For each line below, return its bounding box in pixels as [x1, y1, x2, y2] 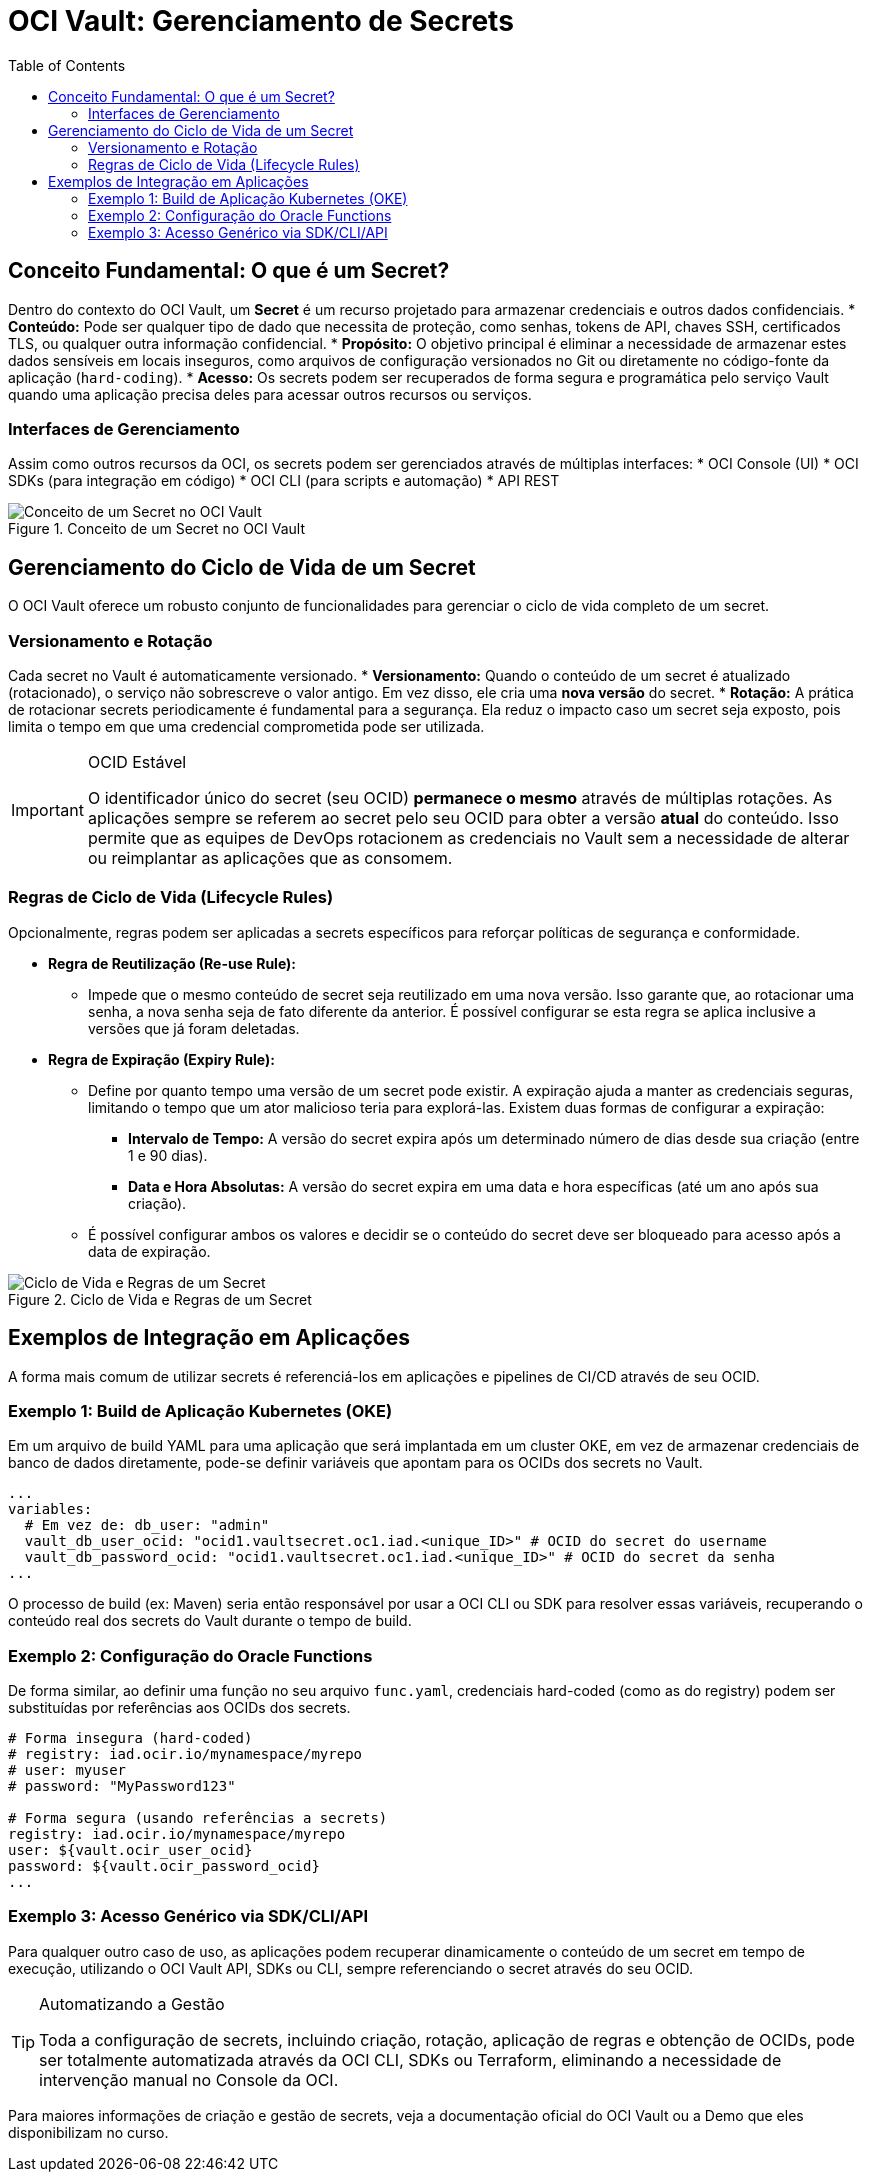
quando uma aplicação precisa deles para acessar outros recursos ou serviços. [8, 385, 532, 403]
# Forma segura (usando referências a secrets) [8, 1810, 388, 1827]
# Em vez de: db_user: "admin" [24, 1517, 270, 1534]
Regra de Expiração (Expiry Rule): [48, 1050, 275, 1068]
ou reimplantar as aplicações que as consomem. [87, 847, 453, 868]
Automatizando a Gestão [39, 1993, 225, 2014]
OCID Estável [87, 751, 187, 772]
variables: [8, 1501, 93, 1518]
